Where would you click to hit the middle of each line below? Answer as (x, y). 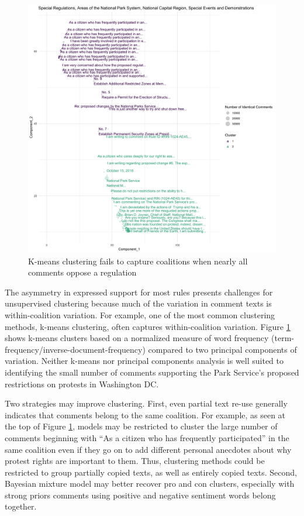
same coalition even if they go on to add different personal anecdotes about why (148, 449)
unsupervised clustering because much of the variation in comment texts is (138, 303)
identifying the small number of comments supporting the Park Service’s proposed (152, 372)
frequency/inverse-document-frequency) (75, 349)
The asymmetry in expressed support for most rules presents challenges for (139, 292)
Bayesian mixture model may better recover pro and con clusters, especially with (150, 484)
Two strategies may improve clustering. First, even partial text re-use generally (146, 403)
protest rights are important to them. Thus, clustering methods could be (135, 461)
